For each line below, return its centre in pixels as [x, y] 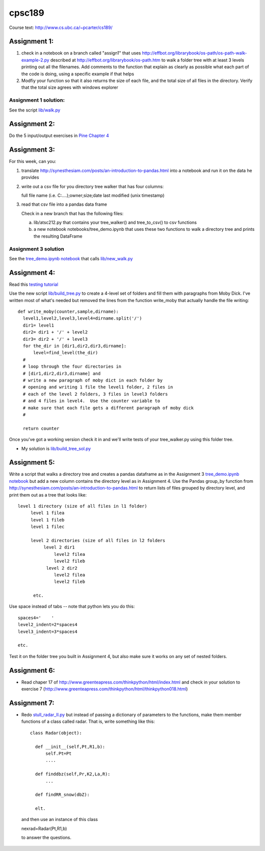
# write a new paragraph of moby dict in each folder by [93, 380]
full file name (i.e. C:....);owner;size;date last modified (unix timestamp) [93, 195]
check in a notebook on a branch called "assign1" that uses [81, 53]
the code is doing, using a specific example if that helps [78, 74]
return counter [41, 428]
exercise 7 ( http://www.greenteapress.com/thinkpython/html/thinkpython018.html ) [105, 689]
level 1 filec [48, 527]
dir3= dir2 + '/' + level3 [55, 339]
